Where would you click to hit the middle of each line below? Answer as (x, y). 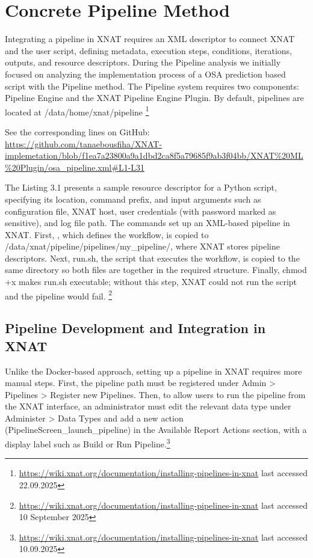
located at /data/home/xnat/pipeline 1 (77, 111)
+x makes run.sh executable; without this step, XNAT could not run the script (151, 282)
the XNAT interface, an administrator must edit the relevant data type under (148, 406)
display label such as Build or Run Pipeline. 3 (88, 443)
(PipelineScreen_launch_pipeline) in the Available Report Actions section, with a (156, 430)
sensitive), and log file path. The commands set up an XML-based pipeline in (147, 223)
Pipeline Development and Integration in (135, 328)
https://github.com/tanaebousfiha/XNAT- (84, 143)
